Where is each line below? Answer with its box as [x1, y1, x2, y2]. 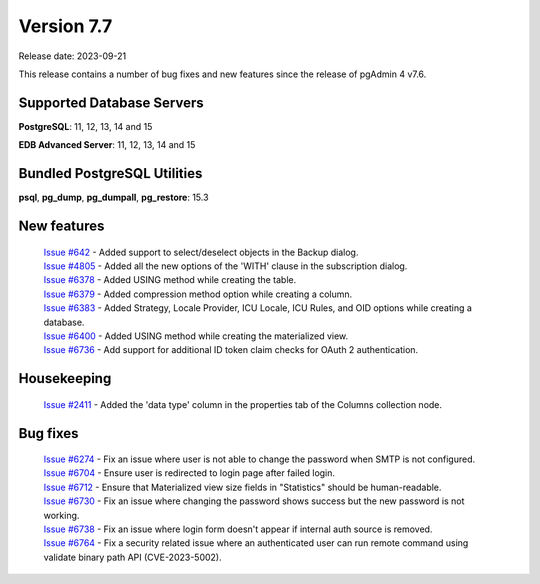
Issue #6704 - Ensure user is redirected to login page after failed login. [43, 467, 335, 479]
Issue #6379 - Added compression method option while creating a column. [43, 288, 353, 300]
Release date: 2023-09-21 [18, 50, 127, 62]
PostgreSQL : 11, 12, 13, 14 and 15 [18, 120, 153, 132]
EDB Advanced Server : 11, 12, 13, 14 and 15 [18, 139, 196, 151]
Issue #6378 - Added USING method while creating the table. [43, 274, 297, 286]
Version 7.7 [18, 15, 113, 37]
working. [43, 509, 80, 521]
